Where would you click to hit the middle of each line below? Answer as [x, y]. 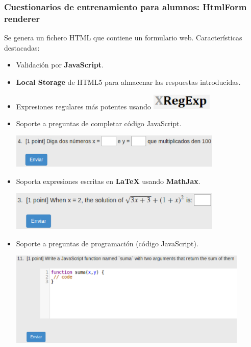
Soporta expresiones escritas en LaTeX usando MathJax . [108, 181]
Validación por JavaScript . [60, 65]
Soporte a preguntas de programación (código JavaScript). [107, 243]
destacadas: [22, 47]
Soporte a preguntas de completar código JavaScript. [99, 123]
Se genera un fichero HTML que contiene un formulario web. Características [123, 38]
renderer [22, 18]
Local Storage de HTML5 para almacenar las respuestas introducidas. [128, 82]
